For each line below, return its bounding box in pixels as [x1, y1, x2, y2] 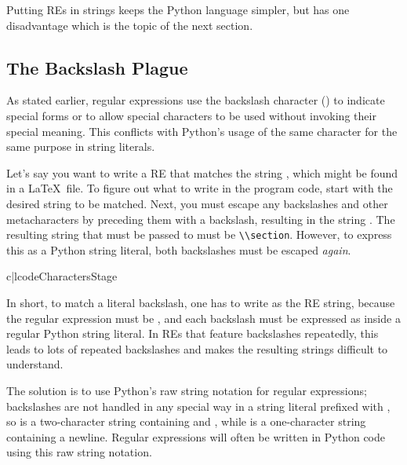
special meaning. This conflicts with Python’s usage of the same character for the [6, 123, 398, 139]
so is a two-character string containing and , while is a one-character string [6, 413, 366, 430]
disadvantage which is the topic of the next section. [6, 16, 253, 33]
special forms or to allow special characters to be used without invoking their [6, 107, 376, 123]
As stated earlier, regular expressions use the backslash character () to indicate [6, 92, 385, 108]
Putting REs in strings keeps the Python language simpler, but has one [6, 2, 350, 17]
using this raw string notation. [6, 444, 152, 460]
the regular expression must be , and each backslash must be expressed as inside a [6, 309, 401, 326]
